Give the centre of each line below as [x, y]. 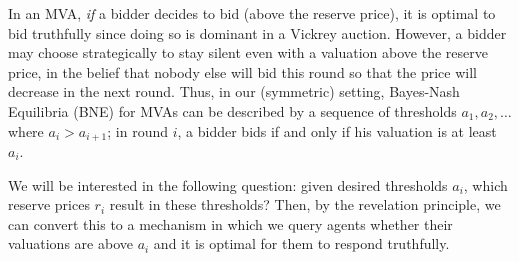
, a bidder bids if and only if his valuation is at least [337, 130]
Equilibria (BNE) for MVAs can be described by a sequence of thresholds [232, 110]
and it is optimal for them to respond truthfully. [301, 243]
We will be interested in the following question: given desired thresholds [228, 184]
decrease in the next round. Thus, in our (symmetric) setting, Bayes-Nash [234, 91]
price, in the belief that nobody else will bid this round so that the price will [242, 71]
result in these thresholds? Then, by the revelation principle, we [305, 204]
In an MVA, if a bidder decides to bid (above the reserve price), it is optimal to [252, 13]
